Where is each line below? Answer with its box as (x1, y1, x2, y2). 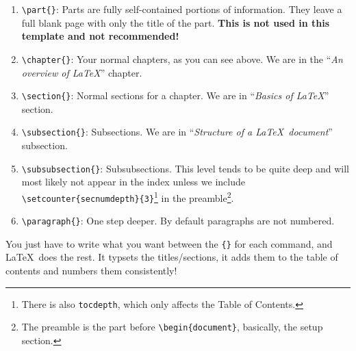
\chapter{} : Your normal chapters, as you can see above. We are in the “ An (21, 51, 343, 66)
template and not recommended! (21, 29, 179, 43)
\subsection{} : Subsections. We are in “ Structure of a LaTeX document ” (21, 125, 333, 139)
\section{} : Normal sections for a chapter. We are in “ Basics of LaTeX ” (21, 88, 329, 103)
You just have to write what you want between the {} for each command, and (5, 236, 333, 250)
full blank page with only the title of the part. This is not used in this (21, 15, 330, 29)
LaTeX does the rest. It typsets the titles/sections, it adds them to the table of (5, 250, 338, 264)
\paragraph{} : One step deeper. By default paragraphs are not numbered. (21, 213, 335, 228)
